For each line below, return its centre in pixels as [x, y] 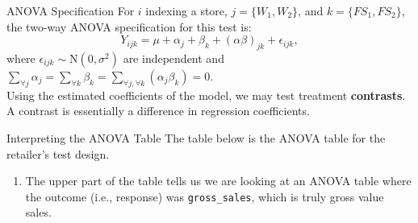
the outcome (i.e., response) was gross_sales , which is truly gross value [205, 196]
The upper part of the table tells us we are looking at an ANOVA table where [218, 181]
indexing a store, [186, 10]
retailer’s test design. [58, 153]
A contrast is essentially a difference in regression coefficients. [158, 111]
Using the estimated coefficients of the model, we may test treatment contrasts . [206, 95]
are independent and [173, 58]
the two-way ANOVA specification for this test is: [129, 26]
